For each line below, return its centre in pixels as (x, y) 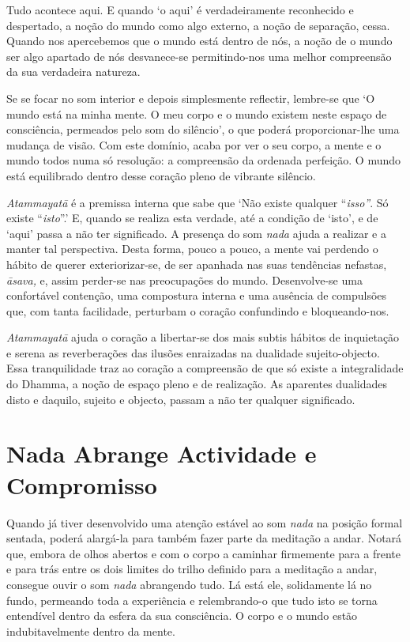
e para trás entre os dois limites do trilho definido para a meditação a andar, (192, 569)
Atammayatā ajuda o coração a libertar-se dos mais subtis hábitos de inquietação (203, 337)
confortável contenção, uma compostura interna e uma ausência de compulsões (197, 295)
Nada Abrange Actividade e (162, 453)
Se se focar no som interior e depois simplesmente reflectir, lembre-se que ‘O (191, 98)
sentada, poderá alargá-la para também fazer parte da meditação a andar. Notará (204, 538)
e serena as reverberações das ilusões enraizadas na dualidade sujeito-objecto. (193, 352)
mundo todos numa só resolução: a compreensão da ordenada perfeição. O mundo (204, 160)
